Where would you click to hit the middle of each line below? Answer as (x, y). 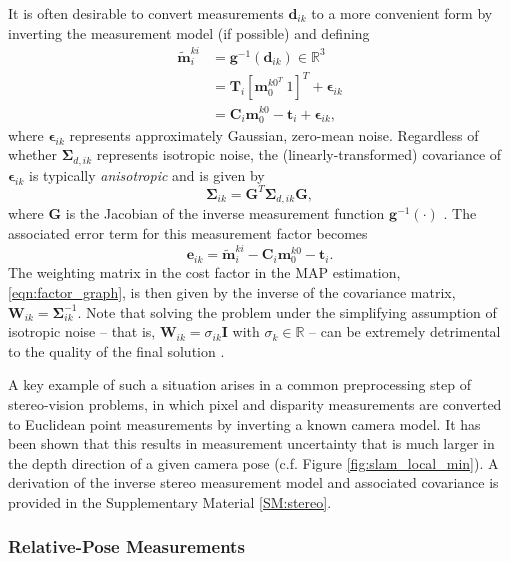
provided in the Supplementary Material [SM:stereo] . (170, 501)
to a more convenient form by (402, 13)
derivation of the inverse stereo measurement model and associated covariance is (253, 482)
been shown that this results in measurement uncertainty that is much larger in (251, 443)
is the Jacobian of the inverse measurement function (225, 213)
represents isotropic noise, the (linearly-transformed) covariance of (299, 154)
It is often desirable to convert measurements (146, 13)
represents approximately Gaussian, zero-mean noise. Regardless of (274, 134)
